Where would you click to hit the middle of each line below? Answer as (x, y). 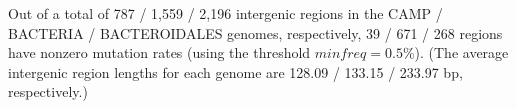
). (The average (461, 52)
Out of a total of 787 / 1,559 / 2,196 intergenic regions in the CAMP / (225, 13)
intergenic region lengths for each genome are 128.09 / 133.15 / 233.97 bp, (235, 71)
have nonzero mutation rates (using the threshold (159, 52)
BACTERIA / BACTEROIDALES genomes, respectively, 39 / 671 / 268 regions (255, 32)
